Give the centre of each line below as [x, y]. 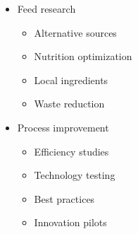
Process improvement [63, 127]
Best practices [64, 198]
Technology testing [75, 175]
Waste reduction [69, 104]
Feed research [46, 8]
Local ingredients [71, 80]
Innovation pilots [70, 222]
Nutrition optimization [83, 56]
